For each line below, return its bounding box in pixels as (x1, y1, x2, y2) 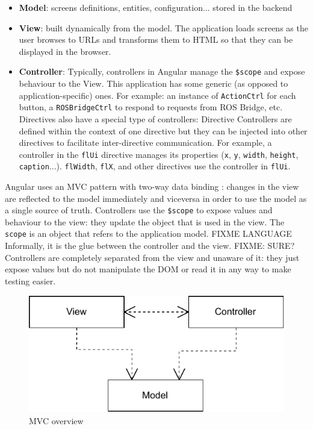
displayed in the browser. (19, 45, 111, 57)
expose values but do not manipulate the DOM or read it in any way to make (5, 263, 291, 275)
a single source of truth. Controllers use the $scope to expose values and (5, 204, 273, 216)
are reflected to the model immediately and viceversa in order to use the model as (5, 192, 307, 204)
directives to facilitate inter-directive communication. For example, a (19, 136, 272, 149)
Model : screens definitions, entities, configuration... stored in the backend (19, 1, 293, 13)
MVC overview (29, 414, 84, 427)
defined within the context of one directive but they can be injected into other (19, 124, 308, 137)
